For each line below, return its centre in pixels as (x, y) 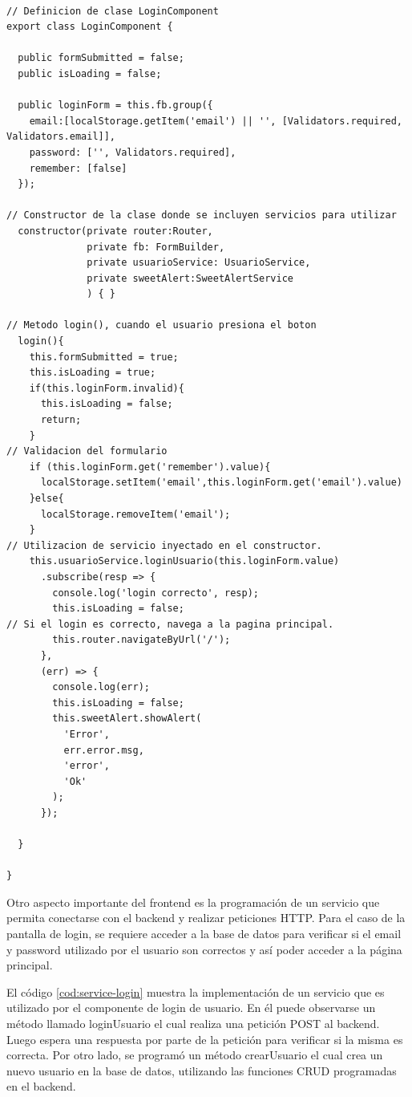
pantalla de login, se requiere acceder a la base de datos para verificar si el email (204, 934)
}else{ (46, 498)
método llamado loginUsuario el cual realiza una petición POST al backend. (193, 1023)
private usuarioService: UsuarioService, (199, 263)
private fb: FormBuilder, (156, 247)
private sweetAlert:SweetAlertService (190, 278)
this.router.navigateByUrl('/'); (141, 640)
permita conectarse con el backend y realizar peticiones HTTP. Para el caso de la (206, 918)
